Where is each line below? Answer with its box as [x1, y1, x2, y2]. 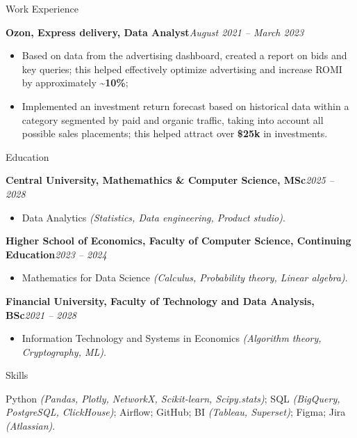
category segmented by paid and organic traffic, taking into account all [22, 112, 324, 127]
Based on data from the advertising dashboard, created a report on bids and [22, 48, 347, 63]
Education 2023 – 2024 [6, 247, 107, 261]
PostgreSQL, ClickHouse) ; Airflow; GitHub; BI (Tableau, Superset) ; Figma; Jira [6, 405, 346, 419]
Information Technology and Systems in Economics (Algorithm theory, [22, 331, 322, 345]
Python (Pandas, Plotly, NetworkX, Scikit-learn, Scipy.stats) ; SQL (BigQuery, [6, 391, 340, 405]
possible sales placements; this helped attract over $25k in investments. [22, 126, 328, 141]
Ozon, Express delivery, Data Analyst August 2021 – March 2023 [6, 24, 304, 39]
